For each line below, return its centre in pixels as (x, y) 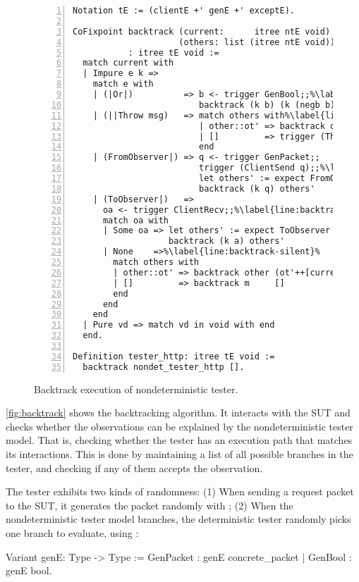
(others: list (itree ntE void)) (257, 42)
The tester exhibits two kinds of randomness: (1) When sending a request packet (180, 491)
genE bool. (29, 570)
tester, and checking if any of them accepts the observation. (134, 468)
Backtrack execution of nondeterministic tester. (136, 389)
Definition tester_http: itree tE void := (174, 356)
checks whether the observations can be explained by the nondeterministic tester (179, 426)
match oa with (136, 220)
